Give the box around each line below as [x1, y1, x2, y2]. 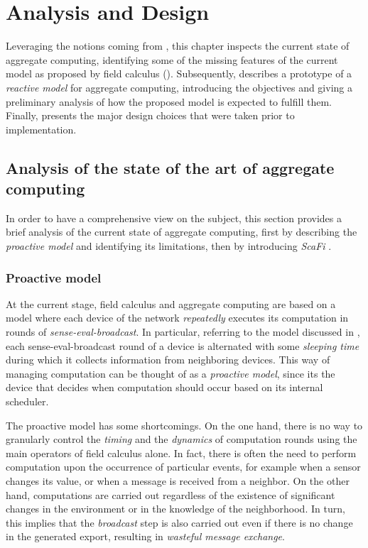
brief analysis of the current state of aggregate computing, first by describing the [6, 224, 357, 239]
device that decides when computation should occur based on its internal [6, 380, 323, 395]
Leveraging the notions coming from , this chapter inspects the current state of [6, 38, 350, 53]
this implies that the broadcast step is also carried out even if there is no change [6, 515, 353, 530]
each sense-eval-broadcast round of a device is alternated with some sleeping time [6, 338, 359, 353]
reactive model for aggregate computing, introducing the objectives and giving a [6, 80, 352, 94]
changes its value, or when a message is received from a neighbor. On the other [6, 473, 350, 488]
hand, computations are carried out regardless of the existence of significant [6, 487, 335, 502]
